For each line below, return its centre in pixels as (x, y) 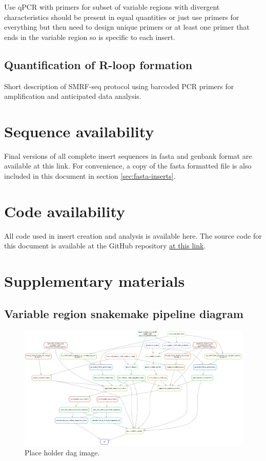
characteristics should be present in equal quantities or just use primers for (122, 17)
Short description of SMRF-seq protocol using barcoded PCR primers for (119, 86)
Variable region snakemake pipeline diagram (124, 313)
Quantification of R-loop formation (98, 64)
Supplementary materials (95, 281)
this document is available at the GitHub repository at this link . (105, 246)
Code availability (65, 211)
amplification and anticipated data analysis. (73, 96)
